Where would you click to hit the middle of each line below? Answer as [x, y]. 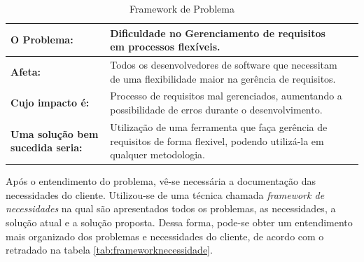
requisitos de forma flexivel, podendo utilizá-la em [217, 140]
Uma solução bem [55, 133]
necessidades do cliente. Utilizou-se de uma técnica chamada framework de [165, 194]
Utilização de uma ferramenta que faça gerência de [219, 126]
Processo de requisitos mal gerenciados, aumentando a [226, 96]
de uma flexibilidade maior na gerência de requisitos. [223, 78]
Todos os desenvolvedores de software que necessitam [224, 65]
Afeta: [26, 71]
